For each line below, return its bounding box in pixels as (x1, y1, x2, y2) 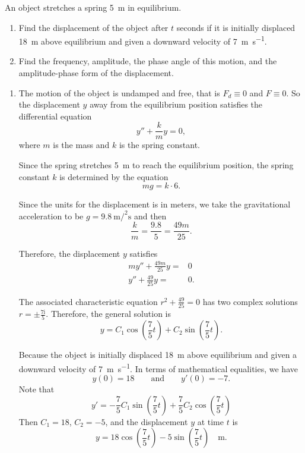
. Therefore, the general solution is (46, 307, 171, 320)
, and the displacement (105, 415, 188, 427)
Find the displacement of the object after (18, 21, 169, 33)
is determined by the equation (59, 170, 169, 183)
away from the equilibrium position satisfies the (90, 98, 263, 111)
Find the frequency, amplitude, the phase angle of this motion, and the (18, 55, 277, 67)
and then (134, 209, 167, 222)
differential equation (18, 109, 92, 122)
